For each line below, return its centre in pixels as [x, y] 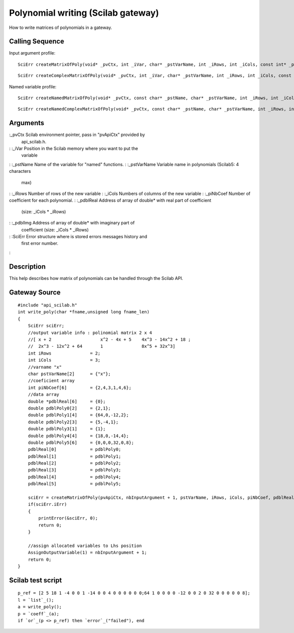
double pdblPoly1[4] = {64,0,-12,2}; [78, 415]
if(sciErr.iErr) [47, 504]
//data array [43, 395]
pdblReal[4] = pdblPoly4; [74, 477]
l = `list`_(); [36, 600]
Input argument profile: [32, 53]
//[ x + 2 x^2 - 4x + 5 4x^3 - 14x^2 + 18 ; [109, 340]
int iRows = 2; [64, 353]
